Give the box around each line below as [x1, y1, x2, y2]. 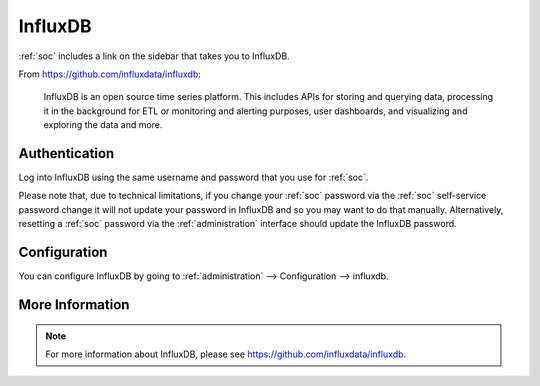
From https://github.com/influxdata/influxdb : [18, 68, 202, 80]
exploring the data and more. [43, 119, 163, 131]
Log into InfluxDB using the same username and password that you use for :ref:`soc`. [18, 171, 369, 184]
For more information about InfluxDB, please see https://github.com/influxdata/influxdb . [45, 348, 407, 360]
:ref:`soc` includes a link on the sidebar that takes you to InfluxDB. [18, 50, 290, 62]
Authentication [18, 145, 115, 162]
